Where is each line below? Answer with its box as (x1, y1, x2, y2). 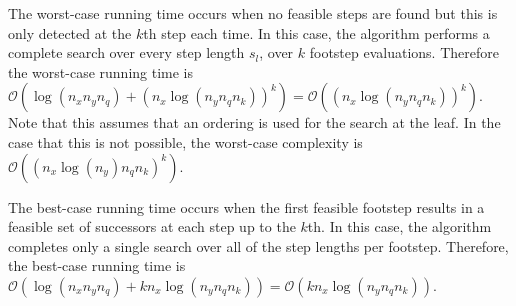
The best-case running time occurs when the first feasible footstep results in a (8, 196, 485, 217)
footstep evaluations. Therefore (309, 42, 499, 63)
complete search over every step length (8, 42, 245, 63)
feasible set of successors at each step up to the (8, 216, 296, 237)
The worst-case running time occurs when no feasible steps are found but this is (8, 3, 498, 23)
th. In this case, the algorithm (307, 216, 492, 237)
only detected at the (8, 22, 132, 43)
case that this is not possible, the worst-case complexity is (8, 131, 363, 152)
